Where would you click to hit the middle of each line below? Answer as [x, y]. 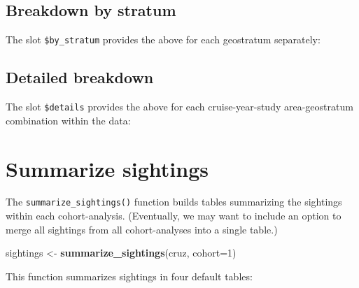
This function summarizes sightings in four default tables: [129, 276]
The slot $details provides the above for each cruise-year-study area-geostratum [179, 107]
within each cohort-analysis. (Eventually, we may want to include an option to [174, 216]
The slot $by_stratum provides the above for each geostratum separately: [163, 39]
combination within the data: [68, 120]
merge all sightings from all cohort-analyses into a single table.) [142, 229]
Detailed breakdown [80, 77]
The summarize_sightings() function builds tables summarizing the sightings [174, 202]
